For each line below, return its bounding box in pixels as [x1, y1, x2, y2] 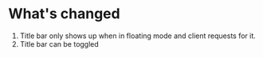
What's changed [8, 5, 121, 23]
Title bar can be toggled [19, 39, 100, 48]
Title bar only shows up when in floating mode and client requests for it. [19, 31, 257, 40]
